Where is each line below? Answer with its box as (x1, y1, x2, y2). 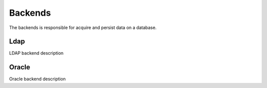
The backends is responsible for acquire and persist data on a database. (9, 25, 157, 30)
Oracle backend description (9, 76, 66, 82)
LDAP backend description (9, 50, 64, 56)
